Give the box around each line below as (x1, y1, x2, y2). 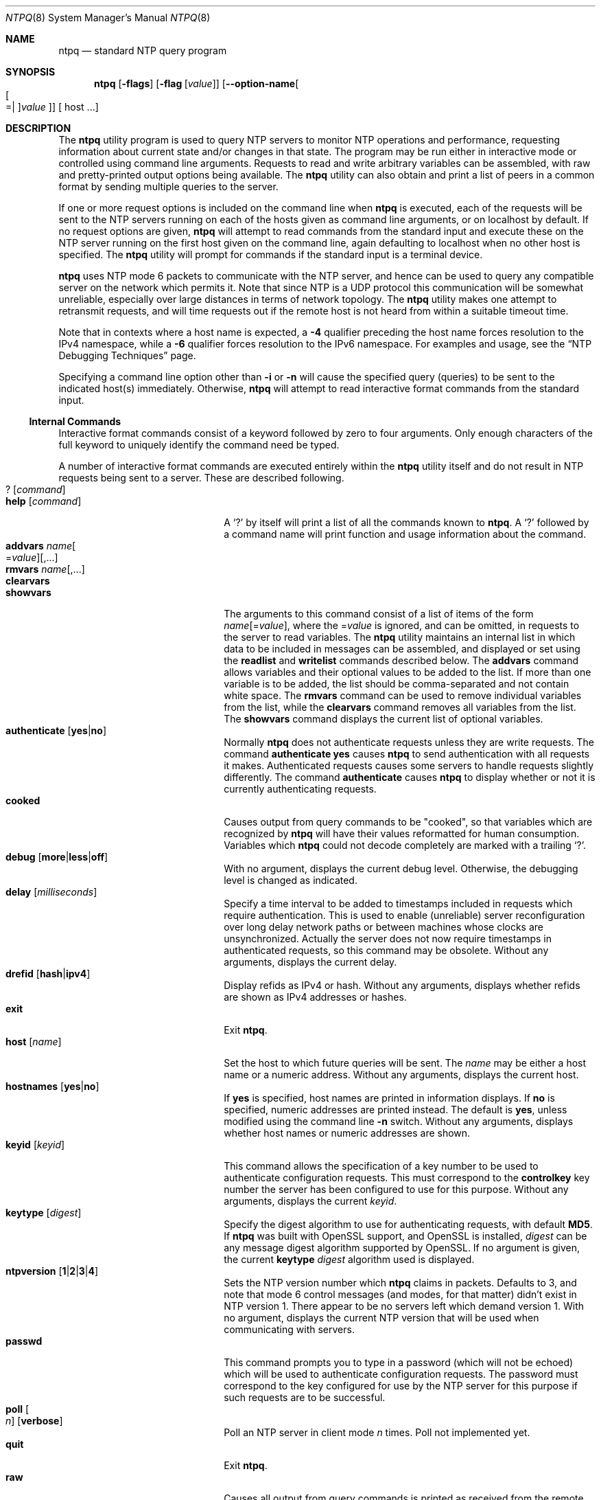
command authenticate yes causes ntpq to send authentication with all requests (224, 748, 590, 760)
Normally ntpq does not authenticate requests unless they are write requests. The (224, 736, 594, 748)
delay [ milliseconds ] (5, 886, 97, 898)
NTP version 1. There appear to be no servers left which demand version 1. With (224, 1300, 585, 1312)
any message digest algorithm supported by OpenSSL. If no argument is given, (224, 1242, 580, 1253)
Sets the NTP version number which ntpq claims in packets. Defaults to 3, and (224, 1277, 577, 1288)
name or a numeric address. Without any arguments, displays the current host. (224, 1069, 579, 1080)
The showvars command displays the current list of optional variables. (224, 713, 543, 725)
